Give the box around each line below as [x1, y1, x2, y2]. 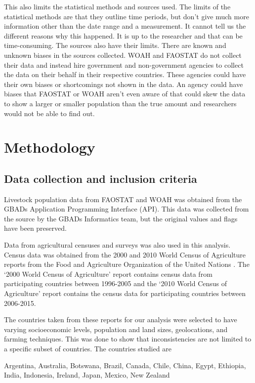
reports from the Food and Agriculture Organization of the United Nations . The [4, 259, 250, 269]
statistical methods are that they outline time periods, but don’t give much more [4, 11, 249, 21]
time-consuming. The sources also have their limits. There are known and [4, 40, 226, 50]
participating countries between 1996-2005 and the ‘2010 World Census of [4, 278, 227, 289]
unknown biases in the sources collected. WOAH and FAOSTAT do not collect [4, 49, 242, 60]
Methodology [4, 137, 95, 157]
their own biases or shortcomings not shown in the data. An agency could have [4, 79, 243, 89]
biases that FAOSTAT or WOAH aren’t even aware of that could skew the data [4, 88, 246, 99]
